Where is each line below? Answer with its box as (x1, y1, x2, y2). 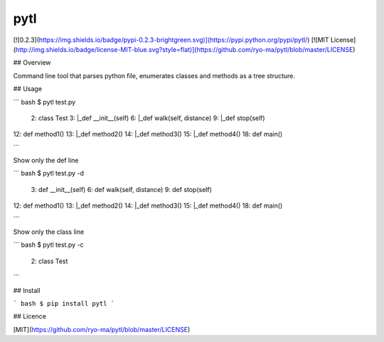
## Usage (13, 85, 43, 93)
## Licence (13, 312, 46, 321)
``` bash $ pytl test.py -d (13, 169, 85, 178)
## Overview (13, 58, 51, 67)
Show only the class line (13, 228, 85, 236)
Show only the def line (13, 156, 79, 165)
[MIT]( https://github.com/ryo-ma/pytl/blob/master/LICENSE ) (13, 325, 191, 333)
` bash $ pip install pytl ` (13, 299, 115, 307)
